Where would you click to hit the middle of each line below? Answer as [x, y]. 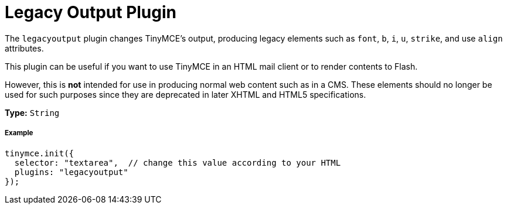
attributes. [24, 48]
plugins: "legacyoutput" [71, 172]
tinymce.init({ [40, 153]
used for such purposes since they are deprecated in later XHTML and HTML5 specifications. [186, 94]
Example [19, 133]
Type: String [32, 112]
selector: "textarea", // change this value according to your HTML [178, 162]
